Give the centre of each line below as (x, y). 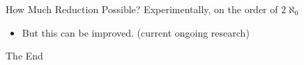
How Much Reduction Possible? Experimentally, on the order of (142, 9)
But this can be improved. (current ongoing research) (136, 32)
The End (24, 56)
